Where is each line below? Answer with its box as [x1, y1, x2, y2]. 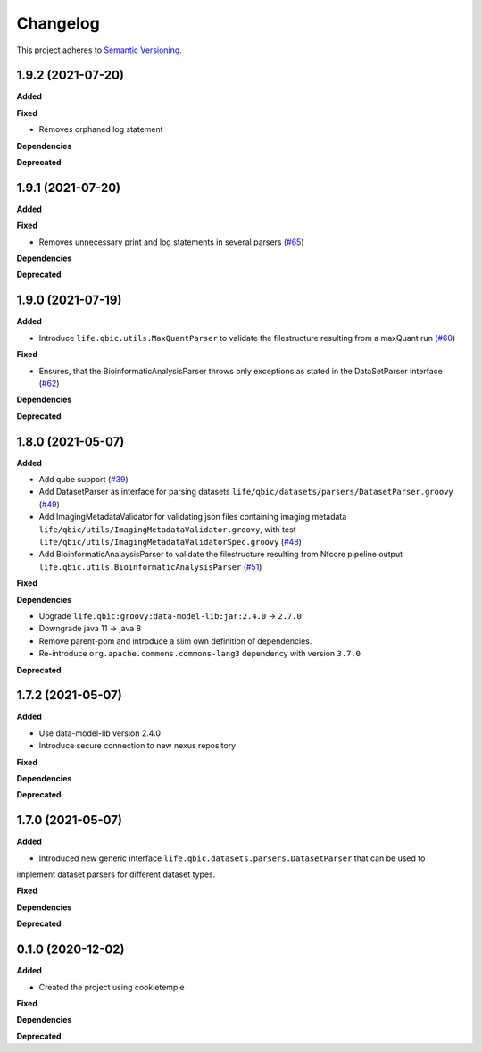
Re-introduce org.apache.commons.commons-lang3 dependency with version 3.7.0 [38, 648, 361, 659]
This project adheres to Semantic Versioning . [16, 45, 182, 55]
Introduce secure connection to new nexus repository [38, 740, 237, 751]
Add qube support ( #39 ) [38, 474, 129, 485]
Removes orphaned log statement [38, 124, 164, 135]
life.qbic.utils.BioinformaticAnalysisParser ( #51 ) [38, 561, 262, 572]
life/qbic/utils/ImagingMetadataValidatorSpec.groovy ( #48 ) [38, 536, 303, 547]
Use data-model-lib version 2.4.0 [38, 728, 161, 739]
